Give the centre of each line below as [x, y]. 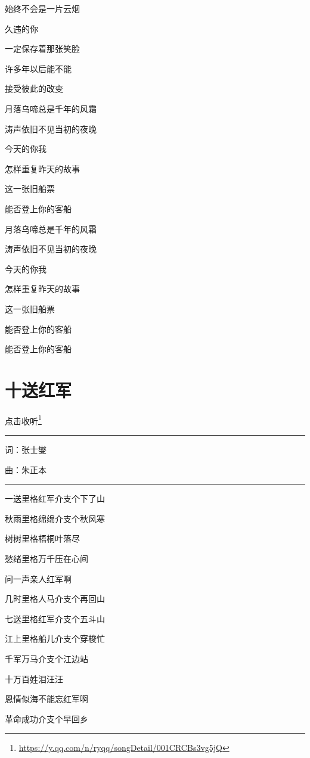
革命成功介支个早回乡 [46, 718]
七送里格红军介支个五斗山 [55, 618]
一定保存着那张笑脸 [42, 49]
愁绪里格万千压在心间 [46, 559]
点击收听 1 [23, 420]
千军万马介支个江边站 [46, 658]
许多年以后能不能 [38, 68]
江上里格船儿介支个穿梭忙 [55, 639]
